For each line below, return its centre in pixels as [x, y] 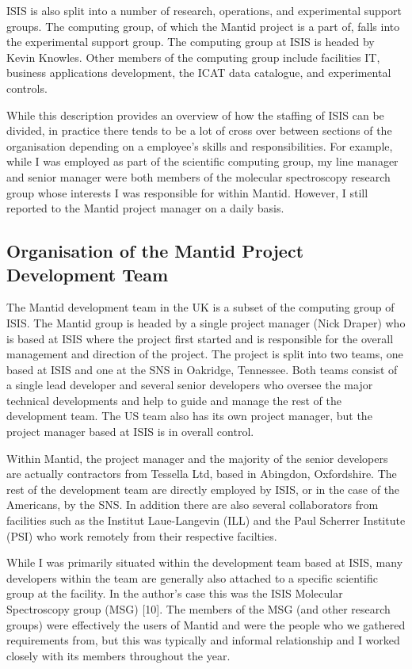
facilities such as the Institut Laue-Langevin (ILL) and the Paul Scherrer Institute [206, 520]
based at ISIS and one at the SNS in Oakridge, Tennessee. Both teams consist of [202, 369]
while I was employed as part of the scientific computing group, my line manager [202, 161]
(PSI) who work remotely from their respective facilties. [142, 535]
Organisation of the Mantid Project [155, 251]
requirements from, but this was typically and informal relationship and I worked [203, 640]
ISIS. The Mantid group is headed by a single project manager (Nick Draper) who [206, 322]
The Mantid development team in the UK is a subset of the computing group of [200, 307]
